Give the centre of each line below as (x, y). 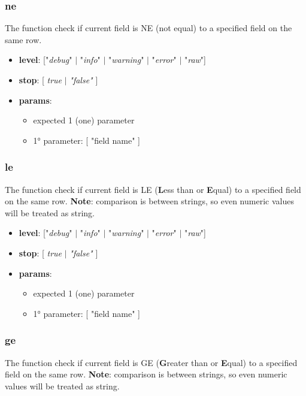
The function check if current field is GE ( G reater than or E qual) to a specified (151, 362)
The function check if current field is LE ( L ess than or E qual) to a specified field (153, 189)
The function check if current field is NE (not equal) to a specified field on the (149, 28)
